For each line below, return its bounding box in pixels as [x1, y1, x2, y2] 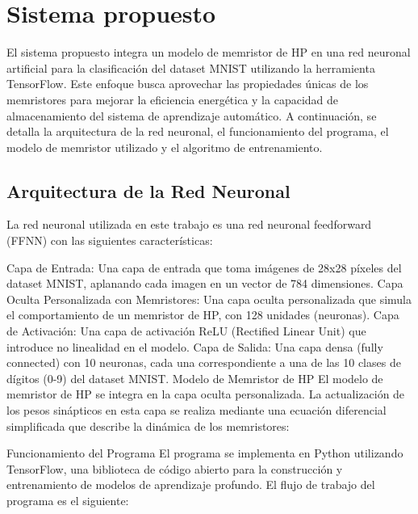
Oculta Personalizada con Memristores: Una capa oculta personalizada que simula [6, 290, 412, 307]
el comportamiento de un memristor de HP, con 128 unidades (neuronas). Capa [6, 306, 399, 323]
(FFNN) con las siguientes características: [6, 232, 213, 249]
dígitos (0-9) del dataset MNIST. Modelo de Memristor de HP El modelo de [6, 369, 383, 386]
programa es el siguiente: [6, 491, 129, 508]
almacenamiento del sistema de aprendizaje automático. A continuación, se [6, 107, 377, 124]
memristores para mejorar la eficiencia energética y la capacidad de [6, 91, 339, 107]
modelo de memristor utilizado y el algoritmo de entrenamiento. [6, 138, 323, 155]
